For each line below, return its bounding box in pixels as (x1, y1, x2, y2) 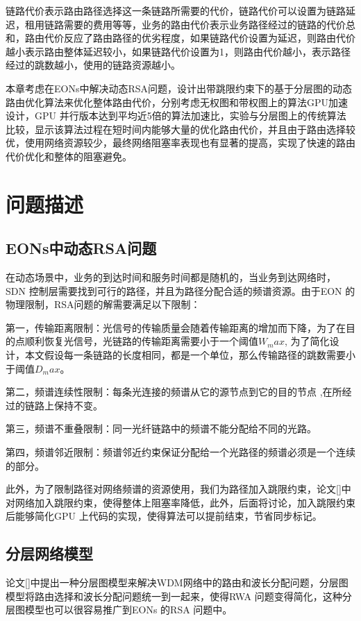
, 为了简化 (285, 334, 330, 348)
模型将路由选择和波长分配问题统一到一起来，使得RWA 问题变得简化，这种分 (6, 588, 352, 603)
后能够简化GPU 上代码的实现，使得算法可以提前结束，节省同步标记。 (6, 509, 322, 523)
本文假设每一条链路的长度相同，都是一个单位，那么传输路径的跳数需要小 (24, 348, 355, 362)
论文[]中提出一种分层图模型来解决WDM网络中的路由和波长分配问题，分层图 (6, 575, 349, 590)
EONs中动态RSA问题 (6, 237, 157, 259)
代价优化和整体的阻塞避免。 (6, 148, 132, 163)
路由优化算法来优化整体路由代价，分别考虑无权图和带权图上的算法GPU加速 (6, 94, 349, 109)
